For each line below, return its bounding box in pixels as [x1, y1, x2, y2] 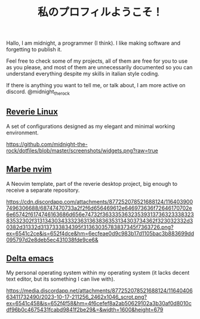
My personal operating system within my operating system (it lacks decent [6, 269, 190, 277]
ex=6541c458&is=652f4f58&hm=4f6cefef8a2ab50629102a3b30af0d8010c [6, 300, 192, 307]
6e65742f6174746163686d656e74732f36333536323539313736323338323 [6, 210, 194, 218]
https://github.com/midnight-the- [6, 140, 88, 148]
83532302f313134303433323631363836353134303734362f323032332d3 [6, 217, 193, 224]
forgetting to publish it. [6, 46, 62, 53]
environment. [6, 129, 39, 136]
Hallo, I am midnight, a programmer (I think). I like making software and [6, 39, 181, 47]
